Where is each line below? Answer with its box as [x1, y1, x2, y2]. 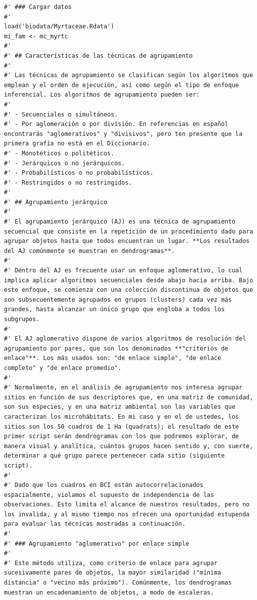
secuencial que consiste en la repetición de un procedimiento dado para [4, 228, 254, 235]
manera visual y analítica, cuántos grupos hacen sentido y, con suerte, [4, 442, 254, 450]
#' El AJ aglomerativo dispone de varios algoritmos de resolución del [4, 335, 246, 343]
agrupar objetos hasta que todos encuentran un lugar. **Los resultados [4, 238, 250, 245]
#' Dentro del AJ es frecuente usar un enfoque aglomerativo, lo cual [4, 267, 243, 274]
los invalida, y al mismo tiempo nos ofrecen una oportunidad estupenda [4, 510, 250, 518]
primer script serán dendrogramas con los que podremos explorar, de [4, 433, 239, 440]
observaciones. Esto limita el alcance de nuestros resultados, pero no [4, 501, 250, 508]
